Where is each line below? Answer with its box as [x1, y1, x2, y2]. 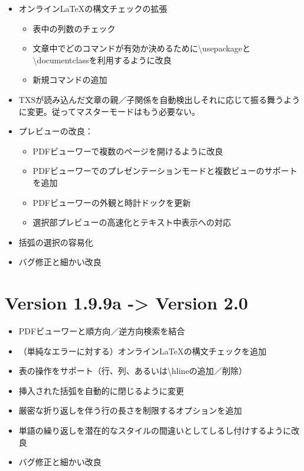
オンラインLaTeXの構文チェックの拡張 [18, 2, 168, 14]
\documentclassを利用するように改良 [32, 53, 172, 66]
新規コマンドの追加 [32, 73, 107, 86]
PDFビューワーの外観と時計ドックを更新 [32, 196, 191, 208]
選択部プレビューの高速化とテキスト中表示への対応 [32, 216, 231, 228]
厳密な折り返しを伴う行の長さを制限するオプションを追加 [18, 404, 242, 417]
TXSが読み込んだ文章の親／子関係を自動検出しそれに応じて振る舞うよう [18, 93, 300, 105]
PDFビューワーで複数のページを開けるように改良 [32, 144, 223, 157]
